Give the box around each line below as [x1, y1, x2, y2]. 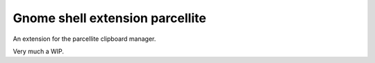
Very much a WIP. [12, 47, 65, 55]
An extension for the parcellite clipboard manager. [12, 35, 156, 43]
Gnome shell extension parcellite [12, 10, 206, 26]
